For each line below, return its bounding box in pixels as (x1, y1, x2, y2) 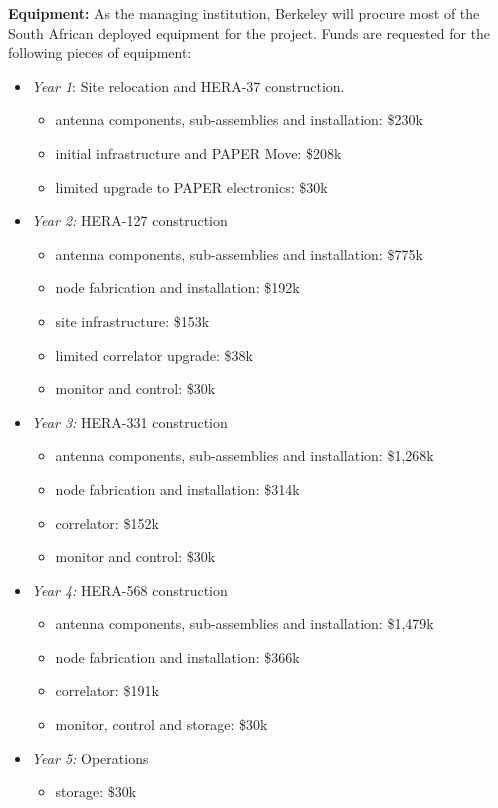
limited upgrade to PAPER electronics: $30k (55, 176, 328, 197)
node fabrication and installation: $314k (55, 478, 300, 499)
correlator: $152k (55, 512, 159, 533)
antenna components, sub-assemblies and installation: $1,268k (55, 445, 434, 466)
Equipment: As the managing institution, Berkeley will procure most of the (8, 3, 480, 23)
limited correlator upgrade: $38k (55, 344, 253, 365)
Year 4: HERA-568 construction (31, 579, 228, 600)
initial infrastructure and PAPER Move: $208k (55, 142, 342, 163)
